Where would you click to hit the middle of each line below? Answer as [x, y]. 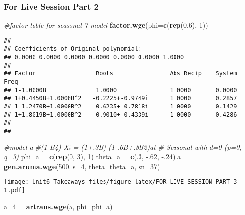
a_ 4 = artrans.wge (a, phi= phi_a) [58, 206]
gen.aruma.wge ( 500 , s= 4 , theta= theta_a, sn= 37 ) [82, 166]
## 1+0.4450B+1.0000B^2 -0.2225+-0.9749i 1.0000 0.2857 [121, 98]
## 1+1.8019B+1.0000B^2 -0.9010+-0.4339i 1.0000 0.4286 [121, 115]
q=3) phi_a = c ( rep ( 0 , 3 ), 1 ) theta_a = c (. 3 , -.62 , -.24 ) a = [96, 157]
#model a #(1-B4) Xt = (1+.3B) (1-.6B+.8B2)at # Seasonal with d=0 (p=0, [123, 147]
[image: [17, 182]
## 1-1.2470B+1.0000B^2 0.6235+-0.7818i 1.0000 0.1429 [121, 107]
